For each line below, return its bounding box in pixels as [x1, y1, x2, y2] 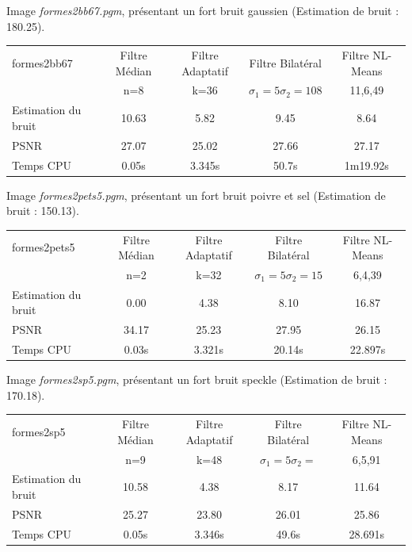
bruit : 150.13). [6, 202, 79, 219]
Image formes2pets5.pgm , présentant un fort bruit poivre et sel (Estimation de [6, 186, 386, 203]
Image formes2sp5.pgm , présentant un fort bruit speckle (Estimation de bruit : [6, 371, 387, 388]
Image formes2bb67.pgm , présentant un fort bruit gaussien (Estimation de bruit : [6, 2, 399, 18]
